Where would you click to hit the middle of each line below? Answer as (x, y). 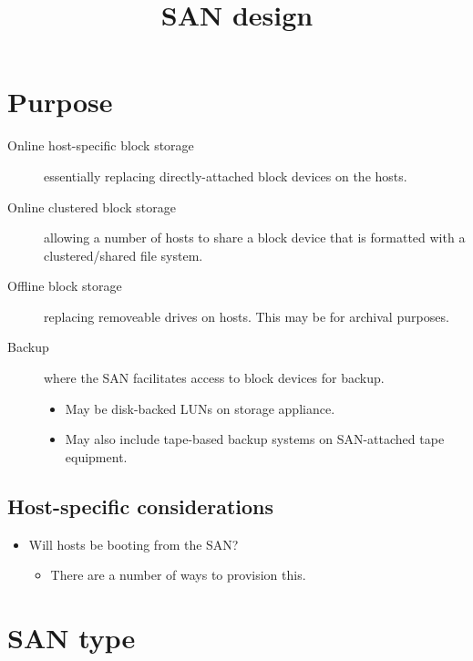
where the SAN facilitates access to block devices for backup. (214, 378)
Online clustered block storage (92, 207)
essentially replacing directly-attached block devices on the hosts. (226, 176)
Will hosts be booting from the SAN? (134, 544)
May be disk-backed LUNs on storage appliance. (200, 408)
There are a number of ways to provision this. (178, 575)
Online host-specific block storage (101, 145)
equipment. (96, 456)
